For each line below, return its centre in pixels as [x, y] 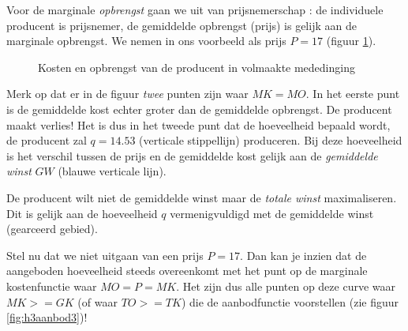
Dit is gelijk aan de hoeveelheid [82, 213]
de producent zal [47, 140]
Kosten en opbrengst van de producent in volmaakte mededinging [197, 67]
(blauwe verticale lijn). [112, 171]
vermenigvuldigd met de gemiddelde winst [272, 213]
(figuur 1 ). [351, 41]
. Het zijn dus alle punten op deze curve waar [286, 286]
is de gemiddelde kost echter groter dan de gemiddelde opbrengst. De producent [199, 109]
